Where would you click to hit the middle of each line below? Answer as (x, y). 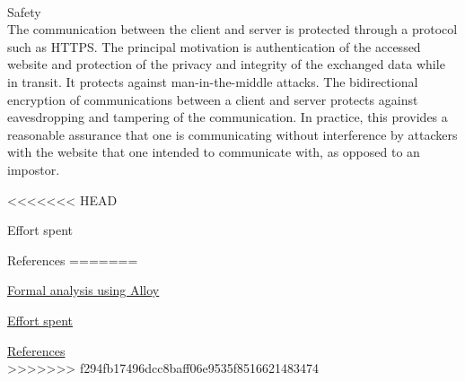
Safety (24, 11)
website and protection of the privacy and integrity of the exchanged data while (226, 64)
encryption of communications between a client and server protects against (213, 99)
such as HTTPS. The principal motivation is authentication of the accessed (214, 46)
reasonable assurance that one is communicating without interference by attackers (232, 134)
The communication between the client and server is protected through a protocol (232, 29)
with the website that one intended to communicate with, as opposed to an (214, 152)
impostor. (34, 169)
